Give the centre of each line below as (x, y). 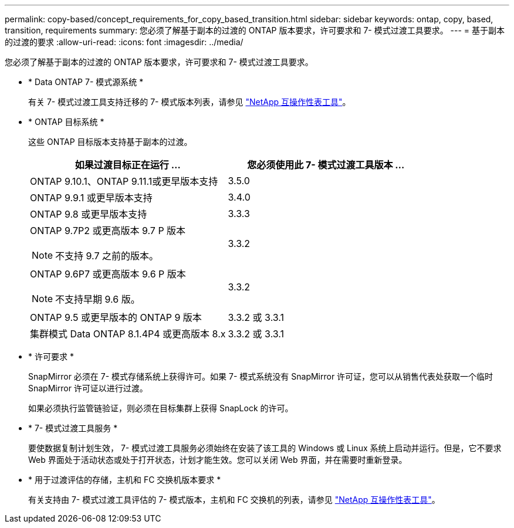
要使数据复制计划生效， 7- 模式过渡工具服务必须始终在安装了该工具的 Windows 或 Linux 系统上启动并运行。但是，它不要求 (265, 448)
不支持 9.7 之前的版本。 (107, 256)
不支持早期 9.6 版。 (98, 299)
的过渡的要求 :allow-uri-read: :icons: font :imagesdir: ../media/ (124, 42)
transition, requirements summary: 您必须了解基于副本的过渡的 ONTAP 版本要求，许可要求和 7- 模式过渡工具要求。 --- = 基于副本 (255, 30)
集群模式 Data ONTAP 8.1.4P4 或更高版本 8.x (128, 334)
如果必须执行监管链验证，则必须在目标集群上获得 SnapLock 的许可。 (161, 408)
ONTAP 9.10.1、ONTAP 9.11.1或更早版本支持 (124, 181)
